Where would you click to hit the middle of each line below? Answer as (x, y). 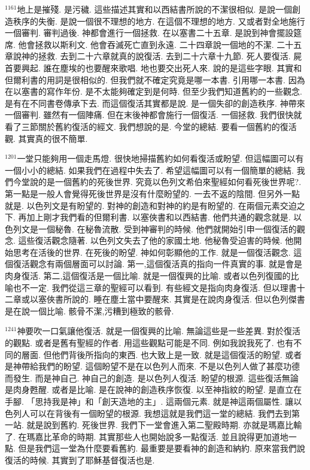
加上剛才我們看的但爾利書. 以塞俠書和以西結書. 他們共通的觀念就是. (159, 217)
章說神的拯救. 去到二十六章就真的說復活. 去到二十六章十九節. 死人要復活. (148, 56)
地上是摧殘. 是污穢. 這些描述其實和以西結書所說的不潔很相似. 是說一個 (155, 9)
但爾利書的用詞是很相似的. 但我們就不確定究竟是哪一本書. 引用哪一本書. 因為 (155, 79)
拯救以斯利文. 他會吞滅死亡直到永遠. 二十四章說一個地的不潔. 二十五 (168, 44)
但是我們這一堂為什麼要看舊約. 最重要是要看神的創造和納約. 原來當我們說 (162, 448)
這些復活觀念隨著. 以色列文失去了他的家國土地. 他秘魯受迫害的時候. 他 (156, 240)
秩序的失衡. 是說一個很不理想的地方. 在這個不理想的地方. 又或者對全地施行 (159, 21)
